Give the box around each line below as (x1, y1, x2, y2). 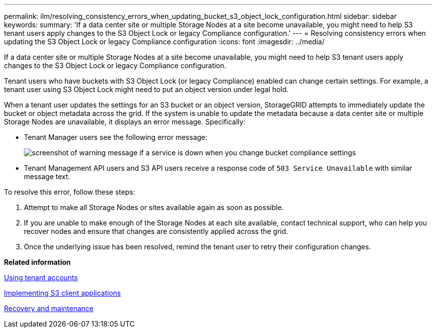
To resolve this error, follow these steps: (4, 188, 135, 196)
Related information (4, 258, 71, 266)
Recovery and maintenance (4, 304, 94, 313)
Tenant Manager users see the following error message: (24, 133, 208, 141)
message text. (24, 172, 70, 181)
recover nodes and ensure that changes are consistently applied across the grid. (24, 227, 288, 235)
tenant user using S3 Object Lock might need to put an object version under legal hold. (4, 85, 289, 94)
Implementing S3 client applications (4, 289, 121, 297)
